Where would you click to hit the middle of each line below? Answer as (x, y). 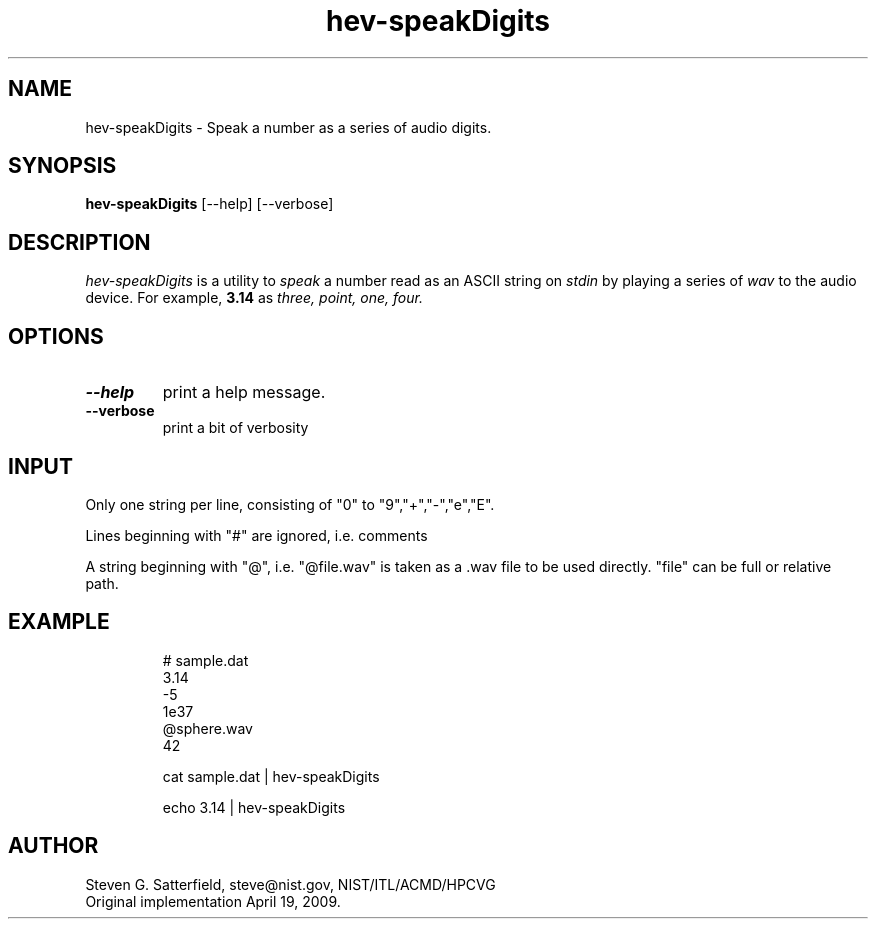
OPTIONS (56, 336)
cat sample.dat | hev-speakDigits (271, 776)
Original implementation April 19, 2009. (213, 901)
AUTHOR (53, 846)
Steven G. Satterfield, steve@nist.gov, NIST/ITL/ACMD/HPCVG (290, 884)
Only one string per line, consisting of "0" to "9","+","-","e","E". (290, 504)
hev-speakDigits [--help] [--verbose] (209, 204)
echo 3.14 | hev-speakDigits (254, 807)
